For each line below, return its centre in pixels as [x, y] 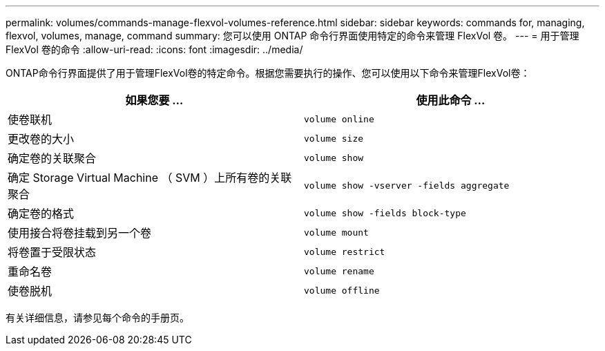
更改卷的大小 [41, 139]
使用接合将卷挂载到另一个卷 [80, 233]
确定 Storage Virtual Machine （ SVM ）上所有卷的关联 [150, 178]
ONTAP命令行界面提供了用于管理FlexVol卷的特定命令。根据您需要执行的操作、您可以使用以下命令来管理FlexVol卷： [268, 73]
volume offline [342, 290]
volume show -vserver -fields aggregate [407, 185]
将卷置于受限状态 [52, 252]
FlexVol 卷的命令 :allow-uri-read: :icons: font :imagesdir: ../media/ [154, 49]
